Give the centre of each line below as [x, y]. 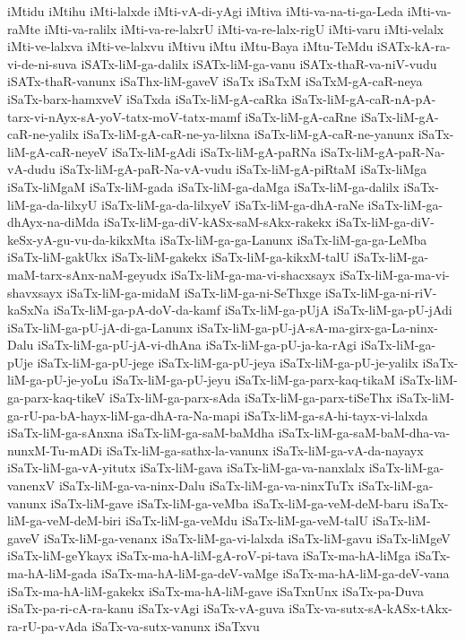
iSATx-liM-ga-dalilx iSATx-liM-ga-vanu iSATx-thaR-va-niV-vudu [259, 63]
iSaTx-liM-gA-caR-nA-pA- [364, 98]
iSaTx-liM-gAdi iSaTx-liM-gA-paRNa [214, 151]
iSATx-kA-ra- [413, 46]
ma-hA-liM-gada [52, 573]
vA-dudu [31, 169]
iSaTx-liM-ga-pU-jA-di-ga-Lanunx [100, 327]
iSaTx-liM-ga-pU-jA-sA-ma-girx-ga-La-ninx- [317, 327]
